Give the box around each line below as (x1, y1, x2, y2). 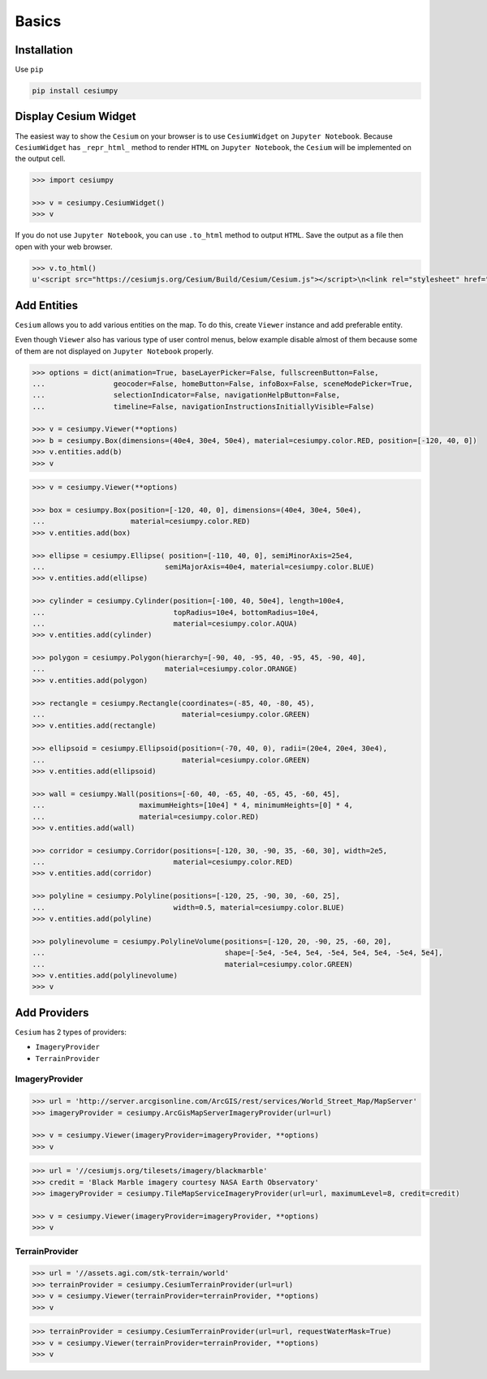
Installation (15, 43, 73, 57)
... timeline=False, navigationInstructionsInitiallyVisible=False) (32, 402, 375, 411)
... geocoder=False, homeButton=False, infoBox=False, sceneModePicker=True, (32, 379, 413, 389)
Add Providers (15, 1006, 89, 1020)
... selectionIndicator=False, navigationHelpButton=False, (32, 390, 341, 400)
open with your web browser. (15, 242, 113, 251)
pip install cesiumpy (32, 86, 119, 96)
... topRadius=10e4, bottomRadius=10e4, (32, 608, 320, 616)
